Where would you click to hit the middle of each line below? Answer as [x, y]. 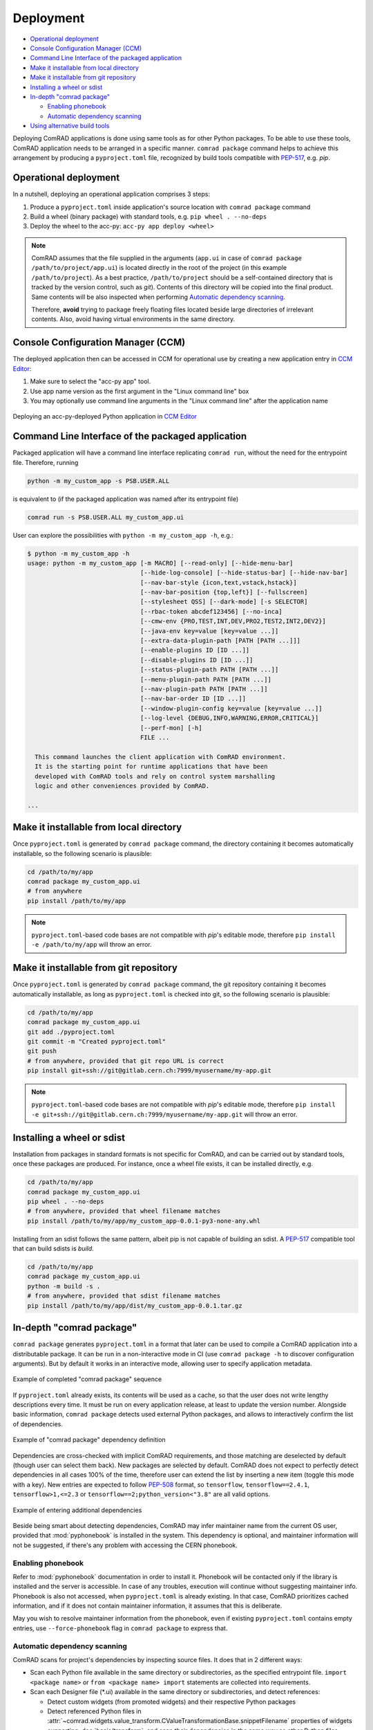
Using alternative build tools [70, 126]
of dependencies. [38, 1424]
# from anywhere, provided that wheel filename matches [124, 1211]
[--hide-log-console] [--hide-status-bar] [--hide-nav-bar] [244, 573]
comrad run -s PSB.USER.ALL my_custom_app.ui [106, 517]
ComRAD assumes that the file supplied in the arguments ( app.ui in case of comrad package [166, 258]
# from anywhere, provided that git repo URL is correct [126, 1061]
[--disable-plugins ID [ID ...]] [197, 660]
